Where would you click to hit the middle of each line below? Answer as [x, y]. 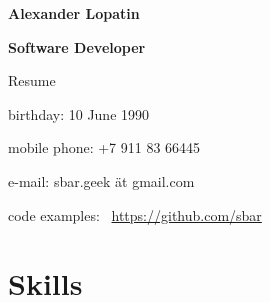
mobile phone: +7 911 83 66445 [104, 147]
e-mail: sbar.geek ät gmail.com [101, 180]
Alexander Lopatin [74, 13]
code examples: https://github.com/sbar [135, 214]
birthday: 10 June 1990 [79, 113]
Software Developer [77, 46]
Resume [32, 80]
